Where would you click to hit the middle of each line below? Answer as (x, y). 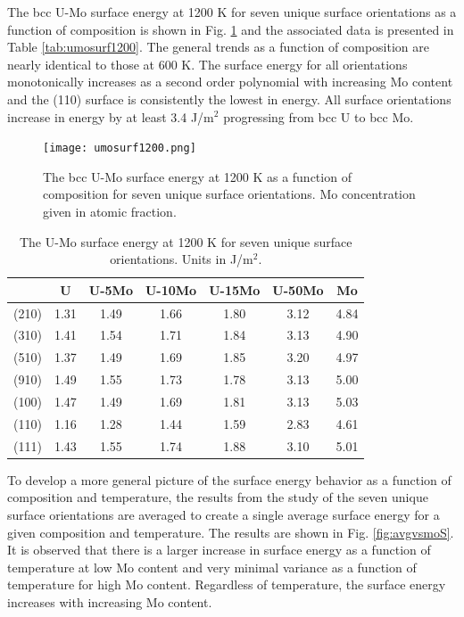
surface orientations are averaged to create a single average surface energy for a (224, 514)
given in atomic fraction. (110, 211)
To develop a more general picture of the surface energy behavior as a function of (229, 479)
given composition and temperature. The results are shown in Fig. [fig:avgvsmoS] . (231, 532)
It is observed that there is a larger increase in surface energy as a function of (219, 550)
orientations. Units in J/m (182, 259)
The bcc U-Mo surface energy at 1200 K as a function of (197, 176)
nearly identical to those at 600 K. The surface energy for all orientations (207, 64)
